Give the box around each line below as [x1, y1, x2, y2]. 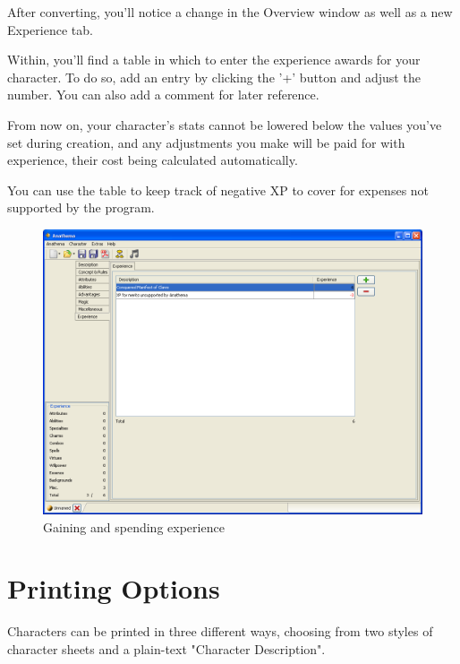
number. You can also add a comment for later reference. [7, 85, 319, 104]
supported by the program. [7, 198, 155, 217]
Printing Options [7, 570, 220, 607]
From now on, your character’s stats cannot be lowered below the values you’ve [7, 115, 442, 134]
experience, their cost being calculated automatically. [7, 151, 298, 169]
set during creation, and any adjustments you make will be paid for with [7, 133, 405, 151]
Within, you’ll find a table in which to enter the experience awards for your [7, 50, 421, 69]
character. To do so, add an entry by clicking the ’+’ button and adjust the [7, 67, 421, 86]
